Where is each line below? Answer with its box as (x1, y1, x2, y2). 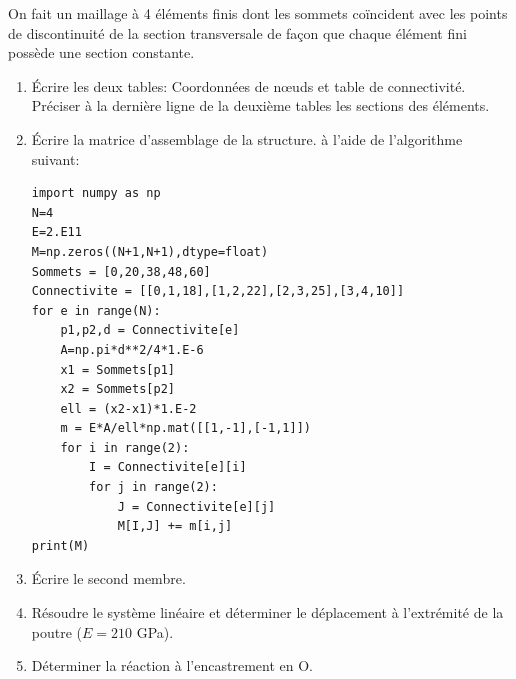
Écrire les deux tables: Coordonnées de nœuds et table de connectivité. (31, 75, 466, 96)
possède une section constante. (8, 42, 195, 63)
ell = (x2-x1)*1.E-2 (60, 401, 197, 416)
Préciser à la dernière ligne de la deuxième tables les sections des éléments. (31, 95, 490, 116)
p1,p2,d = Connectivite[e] (60, 323, 240, 338)
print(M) (31, 538, 90, 553)
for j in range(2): (89, 480, 218, 495)
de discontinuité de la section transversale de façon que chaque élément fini (8, 22, 467, 43)
